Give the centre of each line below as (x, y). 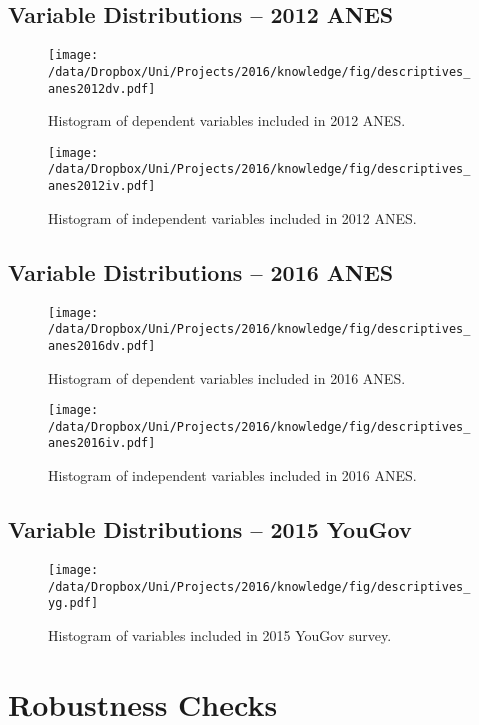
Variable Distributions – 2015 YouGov (210, 529)
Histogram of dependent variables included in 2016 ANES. (227, 377)
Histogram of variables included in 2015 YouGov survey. (220, 634)
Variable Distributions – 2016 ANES (201, 271)
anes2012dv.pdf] (102, 88)
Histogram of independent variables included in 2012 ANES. (232, 217)
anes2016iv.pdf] (102, 443)
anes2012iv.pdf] (102, 186)
